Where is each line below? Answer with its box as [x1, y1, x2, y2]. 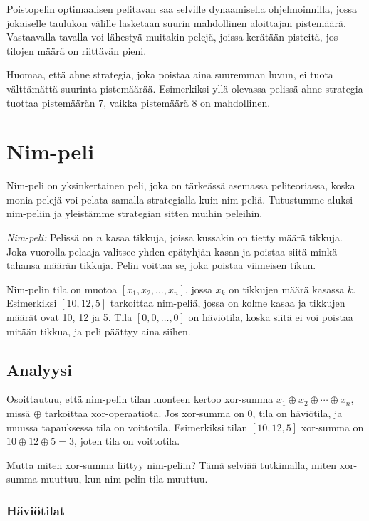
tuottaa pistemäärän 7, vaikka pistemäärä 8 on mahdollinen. [6, 95, 271, 110]
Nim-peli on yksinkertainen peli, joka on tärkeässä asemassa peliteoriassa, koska [6, 178, 355, 193]
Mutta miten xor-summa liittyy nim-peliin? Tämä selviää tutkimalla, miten [6, 457, 337, 472]
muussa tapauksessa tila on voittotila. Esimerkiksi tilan [6, 419, 248, 434]
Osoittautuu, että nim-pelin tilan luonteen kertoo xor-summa [6, 391, 274, 406]
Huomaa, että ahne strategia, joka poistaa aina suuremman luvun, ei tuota [6, 67, 333, 82]
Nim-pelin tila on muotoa [6, 281, 118, 296]
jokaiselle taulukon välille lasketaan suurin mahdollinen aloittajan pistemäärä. [6, 15, 346, 30]
